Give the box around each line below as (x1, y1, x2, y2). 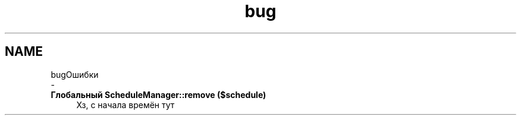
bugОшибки (51, 69, 99, 80)
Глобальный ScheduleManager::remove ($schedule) (51, 89, 266, 100)
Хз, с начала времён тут (76, 99, 175, 110)
